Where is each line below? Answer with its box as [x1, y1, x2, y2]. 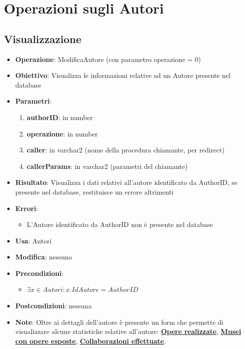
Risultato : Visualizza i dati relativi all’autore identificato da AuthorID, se [15, 177, 237, 187]
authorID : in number [27, 112, 93, 122]
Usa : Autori [15, 235, 52, 245]
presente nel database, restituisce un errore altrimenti [15, 186, 173, 197]
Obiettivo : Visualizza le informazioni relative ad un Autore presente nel [15, 70, 231, 80]
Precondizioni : [15, 268, 64, 278]
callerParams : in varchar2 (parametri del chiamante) [27, 161, 188, 171]
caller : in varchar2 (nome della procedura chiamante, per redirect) [27, 145, 225, 155]
